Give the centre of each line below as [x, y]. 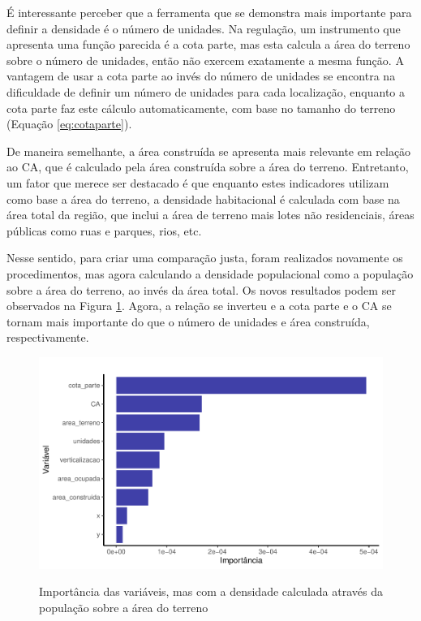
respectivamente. [48, 337]
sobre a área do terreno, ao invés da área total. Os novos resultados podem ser [201, 289]
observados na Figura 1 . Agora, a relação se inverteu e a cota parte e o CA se [199, 306]
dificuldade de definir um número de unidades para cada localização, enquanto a [206, 91]
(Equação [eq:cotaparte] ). [69, 124]
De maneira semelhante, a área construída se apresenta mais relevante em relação [209, 151]
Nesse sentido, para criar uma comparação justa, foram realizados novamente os [205, 258]
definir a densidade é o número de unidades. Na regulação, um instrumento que [204, 28]
